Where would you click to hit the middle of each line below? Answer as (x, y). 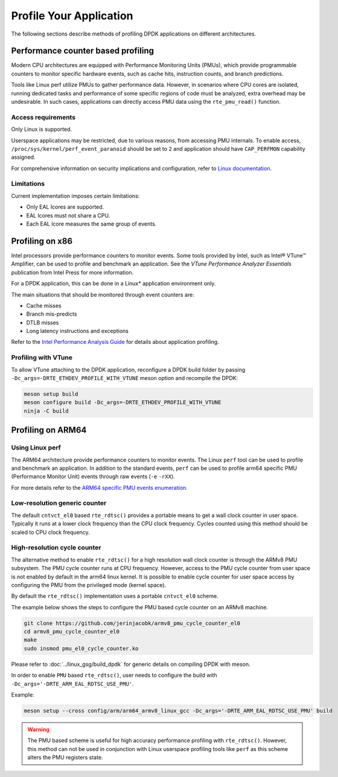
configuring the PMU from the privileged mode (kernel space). (89, 585)
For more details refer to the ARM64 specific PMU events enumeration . (100, 487)
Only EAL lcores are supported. (65, 207)
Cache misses (44, 305)
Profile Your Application (72, 16)
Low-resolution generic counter (59, 503)
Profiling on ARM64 (49, 430)
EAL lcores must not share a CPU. (68, 215)
